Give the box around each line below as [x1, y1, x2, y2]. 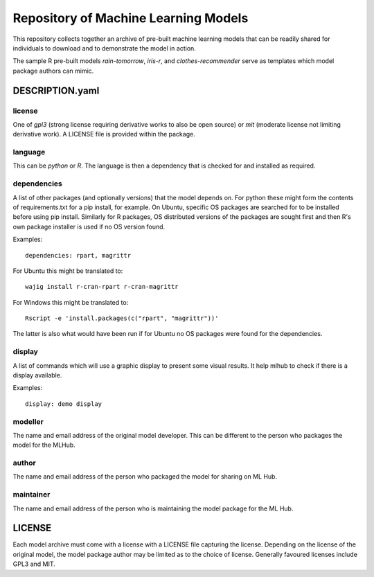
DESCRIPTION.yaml [12, 85, 100, 96]
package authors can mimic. [12, 66, 94, 75]
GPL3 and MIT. [12, 560, 55, 568]
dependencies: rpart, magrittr [25, 251, 132, 259]
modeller [12, 416, 44, 426]
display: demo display [25, 400, 103, 408]
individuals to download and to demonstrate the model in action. [12, 44, 197, 52]
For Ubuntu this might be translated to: [12, 267, 123, 275]
